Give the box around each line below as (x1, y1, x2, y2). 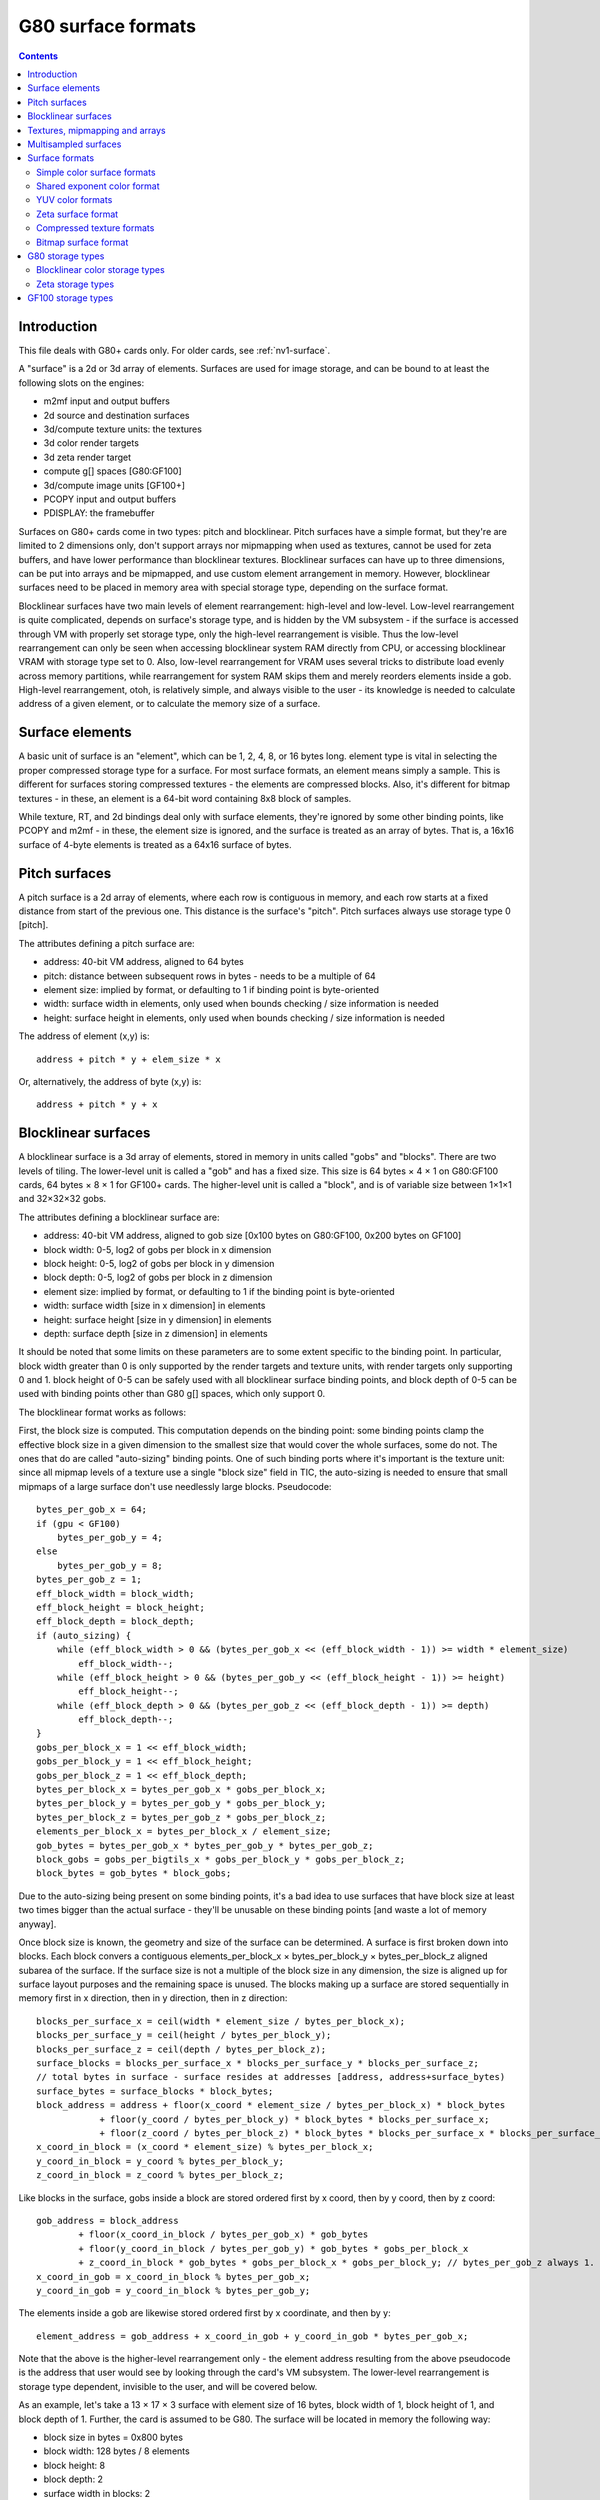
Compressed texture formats (36, 222, 155, 234)
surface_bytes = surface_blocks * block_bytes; (36, 2085, 274, 2097)
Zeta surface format (36, 208, 119, 220)
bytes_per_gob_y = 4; (56, 1531, 164, 1543)
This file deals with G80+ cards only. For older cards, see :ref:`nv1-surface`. (18, 345, 330, 357)
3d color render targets (43, 437, 140, 449)
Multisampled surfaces (27, 138, 122, 150)
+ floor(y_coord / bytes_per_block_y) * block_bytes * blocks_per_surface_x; (99, 2113, 490, 2125)
